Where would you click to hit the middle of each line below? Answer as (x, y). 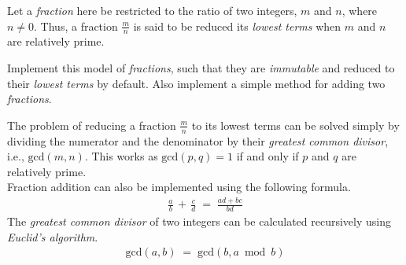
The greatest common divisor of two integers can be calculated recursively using (199, 221)
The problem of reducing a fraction (92, 125)
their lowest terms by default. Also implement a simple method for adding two (196, 83)
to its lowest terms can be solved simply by (295, 125)
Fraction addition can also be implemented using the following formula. (179, 187)
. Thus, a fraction (76, 26)
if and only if (268, 156)
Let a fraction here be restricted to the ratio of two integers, (152, 10)
